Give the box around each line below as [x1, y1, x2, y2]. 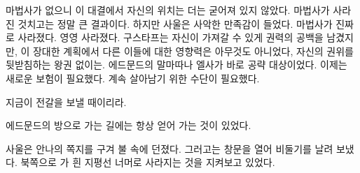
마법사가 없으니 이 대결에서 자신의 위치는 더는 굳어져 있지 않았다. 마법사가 [6, 3, 330, 17]
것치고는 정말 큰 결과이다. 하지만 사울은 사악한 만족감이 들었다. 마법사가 [18, 16, 333, 31]
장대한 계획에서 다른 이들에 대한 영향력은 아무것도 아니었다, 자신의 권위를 [32, 43, 354, 58]
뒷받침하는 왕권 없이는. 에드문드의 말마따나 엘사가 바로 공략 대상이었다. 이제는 [6, 57, 347, 72]
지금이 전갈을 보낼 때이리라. [6, 94, 127, 109]
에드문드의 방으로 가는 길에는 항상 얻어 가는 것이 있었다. [6, 118, 251, 133]
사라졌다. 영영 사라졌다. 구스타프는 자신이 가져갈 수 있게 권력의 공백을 [18, 30, 324, 45]
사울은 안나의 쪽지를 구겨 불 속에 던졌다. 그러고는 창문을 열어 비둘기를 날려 [6, 141, 333, 156]
